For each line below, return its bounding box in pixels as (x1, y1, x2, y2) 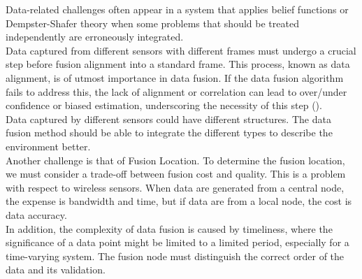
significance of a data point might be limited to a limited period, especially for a (6, 235, 349, 250)
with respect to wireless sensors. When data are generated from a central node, (6, 180, 345, 194)
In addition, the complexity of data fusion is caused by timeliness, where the (6, 221, 333, 236)
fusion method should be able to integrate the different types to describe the (6, 125, 333, 140)
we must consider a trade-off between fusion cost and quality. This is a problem (6, 166, 346, 181)
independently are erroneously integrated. (6, 29, 184, 44)
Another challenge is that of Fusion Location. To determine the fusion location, (6, 152, 345, 167)
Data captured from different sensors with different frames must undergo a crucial (6, 43, 356, 57)
